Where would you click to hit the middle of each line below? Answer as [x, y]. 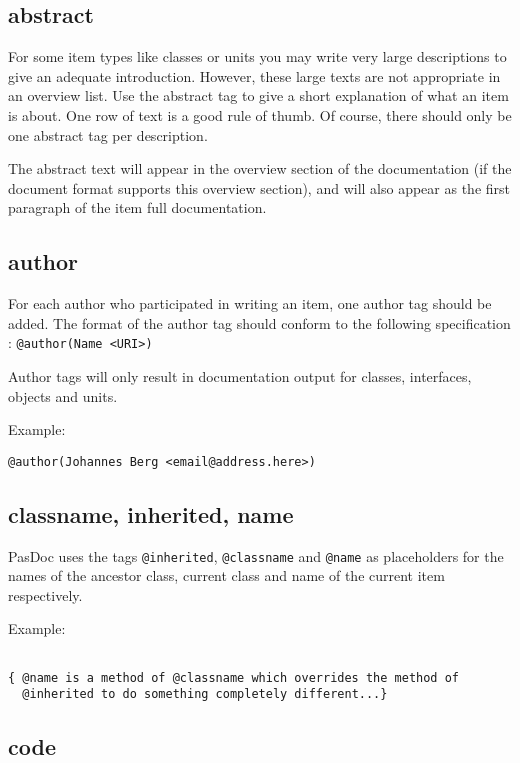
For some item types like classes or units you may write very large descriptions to [257, 56]
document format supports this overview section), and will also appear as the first [259, 187]
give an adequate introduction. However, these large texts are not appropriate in [254, 75]
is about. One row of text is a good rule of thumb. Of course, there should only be [260, 114]
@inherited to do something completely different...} [205, 694]
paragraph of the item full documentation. [137, 207]
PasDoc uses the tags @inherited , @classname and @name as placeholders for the [256, 555]
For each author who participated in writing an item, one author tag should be [250, 303]
